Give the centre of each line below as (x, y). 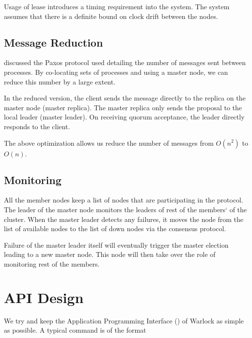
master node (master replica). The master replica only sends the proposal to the (123, 107)
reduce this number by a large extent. (60, 81)
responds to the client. (37, 126)
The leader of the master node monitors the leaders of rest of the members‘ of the (126, 209)
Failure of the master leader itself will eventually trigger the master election (116, 245)
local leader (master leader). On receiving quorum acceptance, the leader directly (124, 117)
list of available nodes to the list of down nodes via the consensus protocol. (115, 228)
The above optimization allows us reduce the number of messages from (109, 143)
